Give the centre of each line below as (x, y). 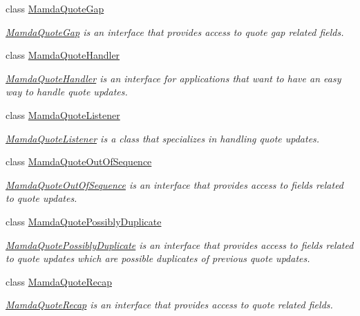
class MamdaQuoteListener (63, 114)
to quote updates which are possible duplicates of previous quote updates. (158, 258)
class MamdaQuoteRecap (59, 281)
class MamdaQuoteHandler (63, 55)
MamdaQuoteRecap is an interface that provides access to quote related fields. (169, 305)
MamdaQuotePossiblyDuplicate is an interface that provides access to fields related (180, 244)
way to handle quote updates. (67, 92)
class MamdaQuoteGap (55, 8)
